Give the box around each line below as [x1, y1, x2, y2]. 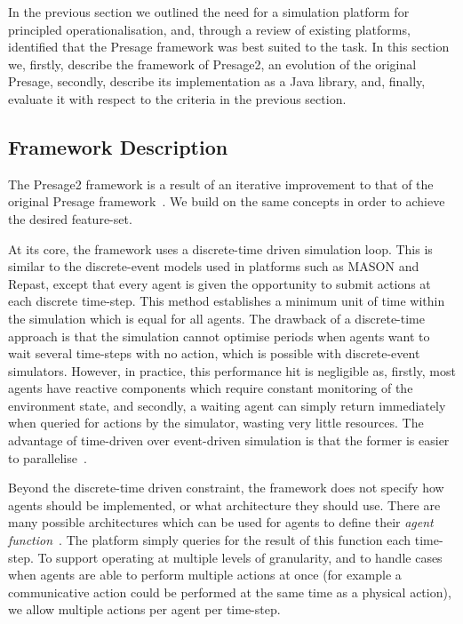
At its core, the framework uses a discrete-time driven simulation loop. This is [8, 239, 433, 258]
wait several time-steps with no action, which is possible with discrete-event [8, 344, 420, 363]
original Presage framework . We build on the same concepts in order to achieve [8, 192, 445, 211]
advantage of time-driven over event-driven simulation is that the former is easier [8, 431, 450, 450]
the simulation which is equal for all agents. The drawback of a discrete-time [8, 308, 425, 327]
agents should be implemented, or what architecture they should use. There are [8, 495, 441, 514]
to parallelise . [8, 448, 87, 467]
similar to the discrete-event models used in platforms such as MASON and [8, 257, 419, 276]
